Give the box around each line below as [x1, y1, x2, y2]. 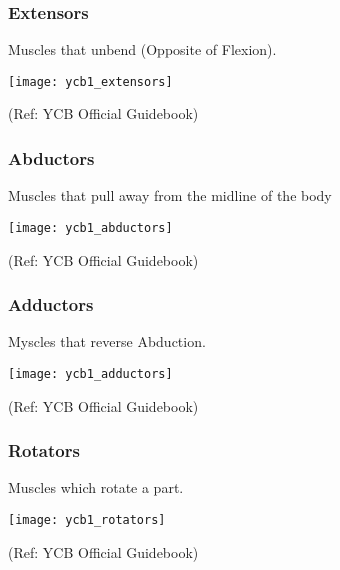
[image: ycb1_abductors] [8, 220, 173, 235]
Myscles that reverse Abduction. [8, 331, 206, 352]
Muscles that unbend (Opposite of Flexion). [8, 39, 277, 60]
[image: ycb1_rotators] [8, 513, 166, 527]
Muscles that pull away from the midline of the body [8, 185, 332, 206]
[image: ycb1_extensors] [8, 74, 173, 89]
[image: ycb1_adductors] [8, 366, 173, 381]
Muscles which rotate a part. [8, 477, 184, 498]
